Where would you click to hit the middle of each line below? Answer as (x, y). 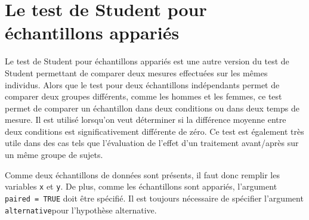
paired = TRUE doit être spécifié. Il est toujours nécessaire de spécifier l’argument (154, 198)
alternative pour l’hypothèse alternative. (81, 210)
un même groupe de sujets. (54, 155)
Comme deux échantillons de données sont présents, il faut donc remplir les (142, 174)
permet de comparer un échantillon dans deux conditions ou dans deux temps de (152, 108)
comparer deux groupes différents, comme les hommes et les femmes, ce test (143, 96)
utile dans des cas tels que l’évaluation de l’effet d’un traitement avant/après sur (152, 143)
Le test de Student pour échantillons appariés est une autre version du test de (147, 61)
